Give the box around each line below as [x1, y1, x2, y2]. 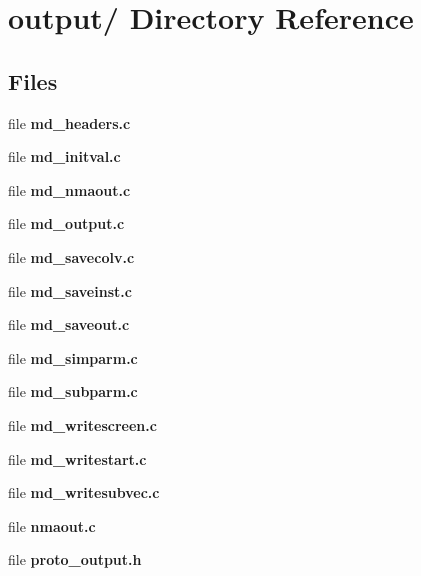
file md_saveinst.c [8, 280, 132, 301]
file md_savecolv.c [8, 246, 135, 267]
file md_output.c [8, 213, 125, 234]
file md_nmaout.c [8, 179, 131, 200]
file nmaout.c [8, 515, 96, 536]
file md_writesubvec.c [8, 482, 160, 503]
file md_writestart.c [8, 448, 147, 469]
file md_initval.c [8, 146, 121, 167]
